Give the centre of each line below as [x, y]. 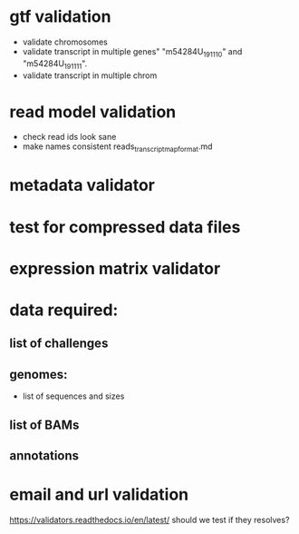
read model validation [93, 112]
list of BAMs [44, 425]
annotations [44, 455]
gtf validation [60, 17]
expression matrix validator [115, 268]
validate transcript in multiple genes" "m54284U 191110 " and [132, 52]
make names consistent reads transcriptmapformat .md [117, 148]
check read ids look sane [69, 137]
